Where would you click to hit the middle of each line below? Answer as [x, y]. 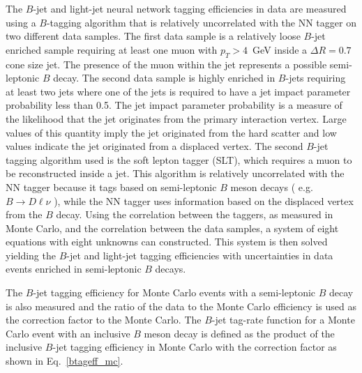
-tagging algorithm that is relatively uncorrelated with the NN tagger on [201, 22]
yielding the [31, 255]
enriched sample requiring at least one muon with [112, 49]
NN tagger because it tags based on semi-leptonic [111, 186]
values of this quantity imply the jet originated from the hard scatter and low [171, 132]
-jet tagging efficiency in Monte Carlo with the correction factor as [195, 347]
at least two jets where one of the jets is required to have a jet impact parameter [178, 91]
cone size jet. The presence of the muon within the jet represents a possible [166, 64]
